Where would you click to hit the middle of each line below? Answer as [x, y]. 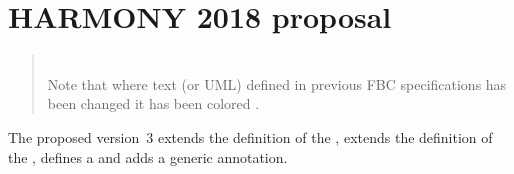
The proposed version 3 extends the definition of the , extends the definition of [250, 136]
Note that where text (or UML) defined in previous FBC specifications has [277, 83]
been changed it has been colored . [153, 103]
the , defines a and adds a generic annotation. [148, 156]
